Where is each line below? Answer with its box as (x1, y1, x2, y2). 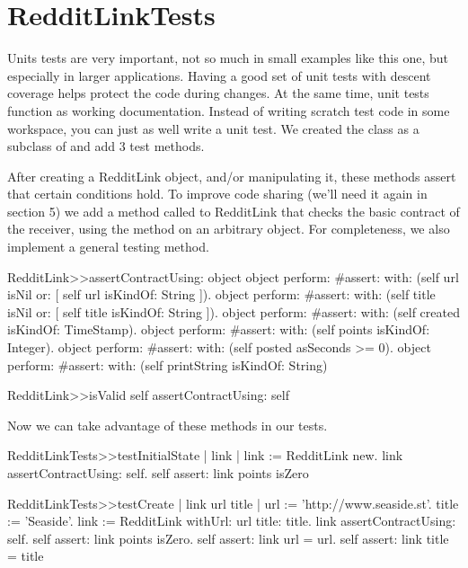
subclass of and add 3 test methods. (7, 137, 205, 155)
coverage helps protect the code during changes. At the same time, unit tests (7, 84, 429, 102)
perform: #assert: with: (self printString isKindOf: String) (7, 355, 328, 374)
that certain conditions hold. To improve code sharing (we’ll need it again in (7, 184, 428, 203)
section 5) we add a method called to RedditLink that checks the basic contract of (7, 201, 460, 220)
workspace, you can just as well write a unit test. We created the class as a (7, 119, 419, 138)
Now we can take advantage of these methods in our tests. (7, 415, 328, 434)
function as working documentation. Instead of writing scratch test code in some (7, 101, 450, 120)
